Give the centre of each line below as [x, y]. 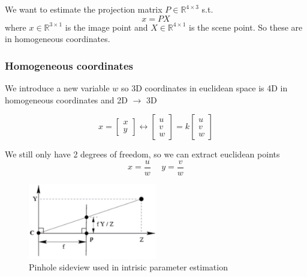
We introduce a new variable [57, 88]
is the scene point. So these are [246, 27]
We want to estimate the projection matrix [84, 9]
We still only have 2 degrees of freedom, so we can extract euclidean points [142, 154]
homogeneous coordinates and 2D [66, 99]
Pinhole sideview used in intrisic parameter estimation [128, 267]
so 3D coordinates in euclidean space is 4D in [204, 88]
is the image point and [106, 27]
